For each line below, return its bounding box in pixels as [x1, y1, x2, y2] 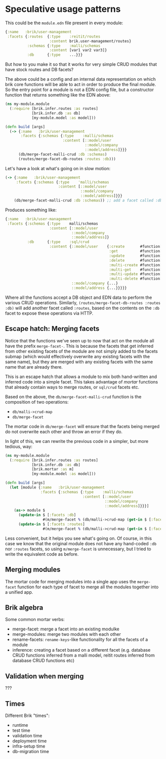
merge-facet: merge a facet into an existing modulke [12, 626, 120, 632]
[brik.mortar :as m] [31, 467, 74, 472]
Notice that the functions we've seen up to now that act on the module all [5, 337, 155, 343]
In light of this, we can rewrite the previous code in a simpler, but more [5, 438, 149, 444]
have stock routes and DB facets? [5, 67, 74, 73]
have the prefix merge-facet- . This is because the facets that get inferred [5, 343, 154, 349]
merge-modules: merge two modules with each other [12, 631, 121, 637]
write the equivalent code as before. [5, 551, 79, 557]
